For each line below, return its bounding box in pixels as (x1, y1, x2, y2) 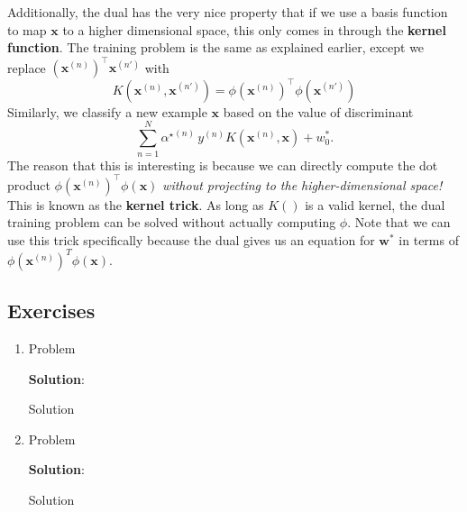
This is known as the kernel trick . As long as (7, 195, 264, 214)
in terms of (398, 230, 459, 249)
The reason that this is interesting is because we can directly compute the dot (7, 155, 438, 174)
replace (7, 58, 46, 77)
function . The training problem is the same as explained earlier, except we (7, 38, 425, 57)
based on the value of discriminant (223, 102, 414, 121)
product (7, 175, 50, 194)
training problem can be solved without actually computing (7, 213, 336, 232)
